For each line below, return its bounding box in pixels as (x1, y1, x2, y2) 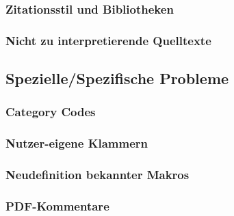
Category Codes (5, 103, 96, 120)
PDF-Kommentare (5, 197, 109, 214)
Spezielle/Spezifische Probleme (5, 68, 229, 89)
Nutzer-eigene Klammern (5, 135, 148, 152)
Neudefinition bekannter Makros (5, 166, 190, 183)
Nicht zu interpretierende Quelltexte (5, 31, 211, 49)
